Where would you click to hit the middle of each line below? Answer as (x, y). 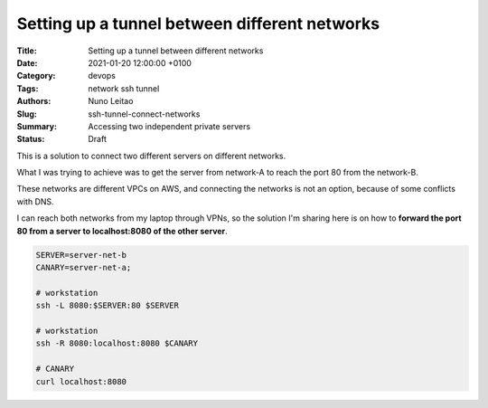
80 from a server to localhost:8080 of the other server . (122, 231)
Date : (27, 62)
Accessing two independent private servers (169, 126)
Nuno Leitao (111, 101)
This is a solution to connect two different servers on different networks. (151, 156)
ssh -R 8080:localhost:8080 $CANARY (117, 343)
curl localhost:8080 (81, 381)
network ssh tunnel (124, 88)
